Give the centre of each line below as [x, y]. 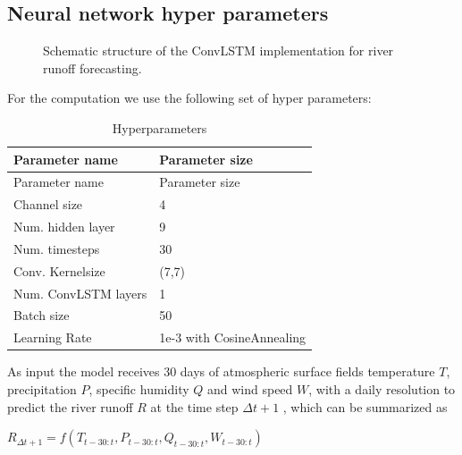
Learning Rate [53, 337]
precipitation [42, 389]
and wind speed [250, 389]
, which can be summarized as [365, 406]
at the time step [194, 406]
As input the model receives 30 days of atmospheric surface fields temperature [221, 371]
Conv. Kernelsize [59, 270]
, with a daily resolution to [382, 389]
